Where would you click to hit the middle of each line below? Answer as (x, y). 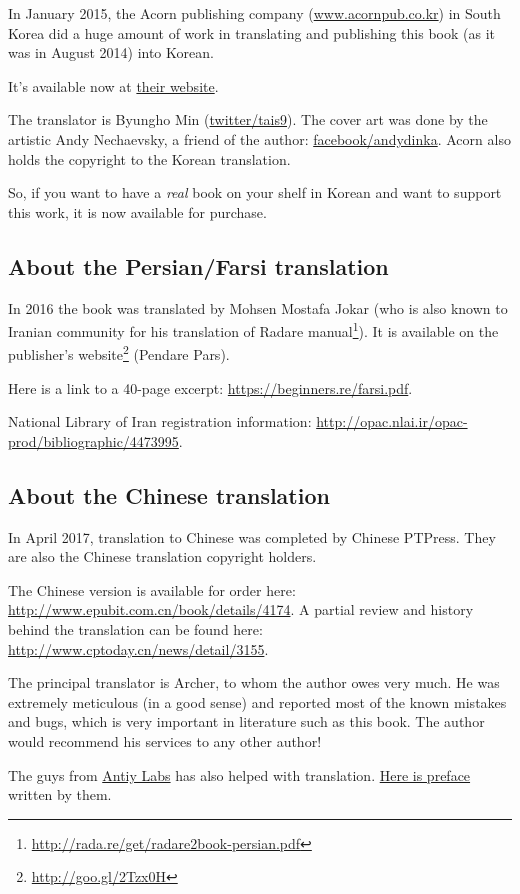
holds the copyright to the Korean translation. (149, 158)
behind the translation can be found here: (135, 629)
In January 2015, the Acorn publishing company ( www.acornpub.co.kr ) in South (254, 13)
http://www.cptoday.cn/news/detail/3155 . (138, 648)
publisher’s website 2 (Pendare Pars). (119, 353)
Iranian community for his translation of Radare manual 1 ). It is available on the (253, 329)
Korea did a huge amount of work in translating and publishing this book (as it (251, 32)
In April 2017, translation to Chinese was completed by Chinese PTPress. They (252, 536)
